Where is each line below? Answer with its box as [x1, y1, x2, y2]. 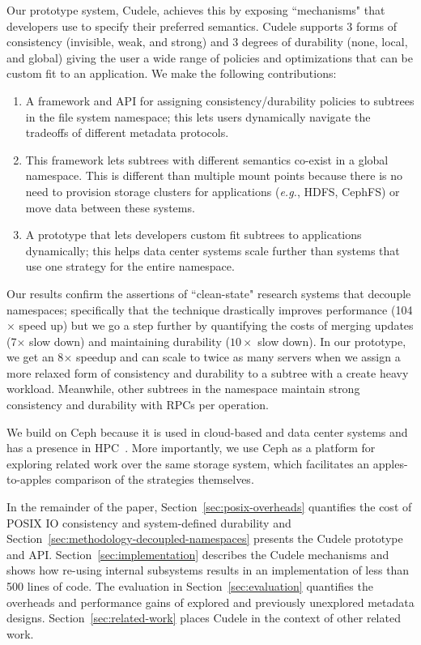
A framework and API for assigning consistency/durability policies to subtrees [25, 92, 415, 109]
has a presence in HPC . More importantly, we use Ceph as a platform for [6, 439, 376, 456]
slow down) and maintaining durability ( [29, 332, 230, 349]
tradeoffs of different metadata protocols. [25, 124, 229, 141]
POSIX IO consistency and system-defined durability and [6, 514, 291, 531]
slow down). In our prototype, [257, 332, 406, 349]
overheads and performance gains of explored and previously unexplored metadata [6, 593, 415, 610]
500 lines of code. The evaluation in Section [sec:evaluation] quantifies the [6, 578, 373, 594]
